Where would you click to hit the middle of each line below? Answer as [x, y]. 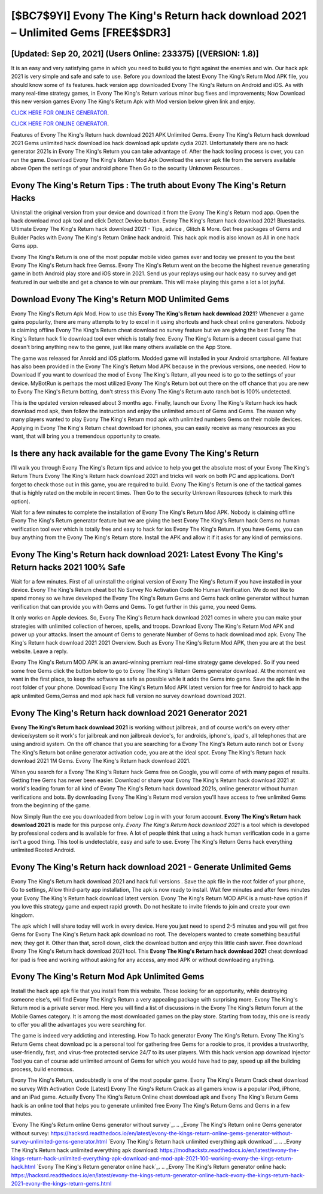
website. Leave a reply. [39, 651]
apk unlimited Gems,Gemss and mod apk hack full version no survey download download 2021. [129, 696]
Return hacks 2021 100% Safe [68, 567]
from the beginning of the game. [51, 805]
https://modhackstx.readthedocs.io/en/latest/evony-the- [229, 1150]
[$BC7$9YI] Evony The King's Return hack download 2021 [159, 16]
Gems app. [25, 246]
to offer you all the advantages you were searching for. [79, 1025]
